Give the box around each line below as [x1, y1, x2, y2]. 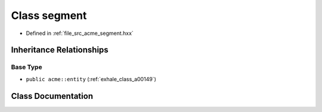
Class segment [11, 9, 87, 22]
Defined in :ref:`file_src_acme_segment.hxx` [26, 30, 134, 37]
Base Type [11, 63, 42, 71]
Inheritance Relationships [11, 45, 109, 55]
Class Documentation [11, 91, 94, 101]
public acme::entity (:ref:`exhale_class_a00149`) [26, 75, 156, 82]
